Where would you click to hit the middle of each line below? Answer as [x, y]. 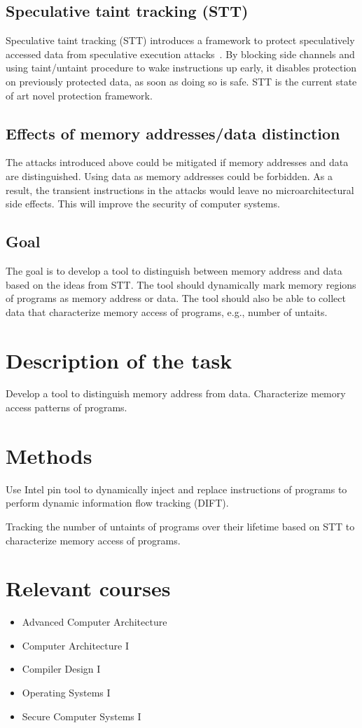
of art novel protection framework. [79, 95]
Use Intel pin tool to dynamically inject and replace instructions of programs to [176, 489]
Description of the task [119, 360]
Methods [49, 455]
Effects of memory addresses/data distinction [173, 133]
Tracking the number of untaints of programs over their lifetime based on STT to [180, 526]
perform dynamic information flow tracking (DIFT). [117, 503]
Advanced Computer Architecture [95, 622]
